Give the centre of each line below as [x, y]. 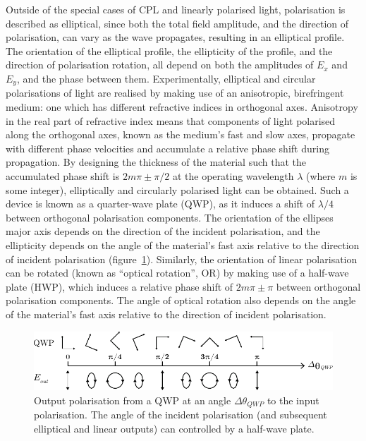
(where [321, 175]
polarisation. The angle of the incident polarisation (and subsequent [181, 414]
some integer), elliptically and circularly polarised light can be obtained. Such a [177, 189]
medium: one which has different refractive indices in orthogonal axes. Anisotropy [182, 107]
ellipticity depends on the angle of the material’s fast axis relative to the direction [183, 244]
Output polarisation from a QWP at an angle [133, 400]
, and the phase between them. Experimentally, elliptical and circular [166, 78]
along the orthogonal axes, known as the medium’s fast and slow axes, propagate [181, 134]
